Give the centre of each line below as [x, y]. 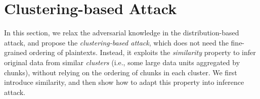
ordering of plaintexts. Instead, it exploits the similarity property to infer [142, 52]
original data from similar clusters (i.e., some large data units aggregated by [122, 62]
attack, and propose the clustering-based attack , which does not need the [116, 42]
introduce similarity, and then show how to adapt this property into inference [124, 82]
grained [16, 52]
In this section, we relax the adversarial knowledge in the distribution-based [122, 33]
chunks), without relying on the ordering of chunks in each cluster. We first [121, 72]
